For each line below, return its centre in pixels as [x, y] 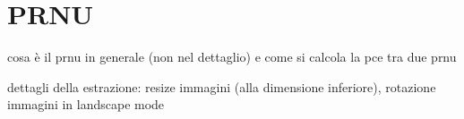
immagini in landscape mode [86, 104]
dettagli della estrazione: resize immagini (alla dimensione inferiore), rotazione [222, 86]
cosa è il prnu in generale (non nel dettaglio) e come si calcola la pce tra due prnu [232, 57]
